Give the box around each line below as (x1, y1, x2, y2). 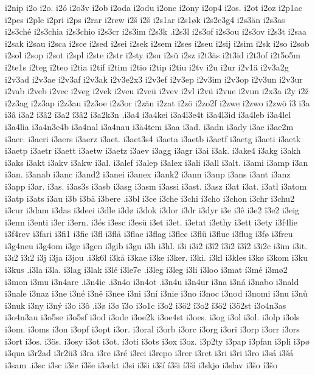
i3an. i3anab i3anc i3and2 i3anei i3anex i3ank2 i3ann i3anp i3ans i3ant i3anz (5, 168, 291, 181)
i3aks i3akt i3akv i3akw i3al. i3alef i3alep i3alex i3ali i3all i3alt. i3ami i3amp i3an (5, 156, 308, 168)
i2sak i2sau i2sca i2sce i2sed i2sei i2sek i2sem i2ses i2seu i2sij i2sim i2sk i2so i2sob (5, 36, 310, 49)
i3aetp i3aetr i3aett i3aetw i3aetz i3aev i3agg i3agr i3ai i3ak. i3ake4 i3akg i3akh (5, 144, 301, 157)
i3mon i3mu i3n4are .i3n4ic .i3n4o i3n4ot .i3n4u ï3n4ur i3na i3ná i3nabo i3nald (5, 275, 299, 287)
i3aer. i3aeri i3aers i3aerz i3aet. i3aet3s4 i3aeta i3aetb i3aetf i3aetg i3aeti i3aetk (5, 132, 301, 145)
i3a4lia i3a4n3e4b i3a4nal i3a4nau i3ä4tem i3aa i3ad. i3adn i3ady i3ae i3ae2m (5, 120, 294, 132)
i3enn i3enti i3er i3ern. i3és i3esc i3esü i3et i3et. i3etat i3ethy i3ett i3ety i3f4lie (5, 215, 297, 228)
